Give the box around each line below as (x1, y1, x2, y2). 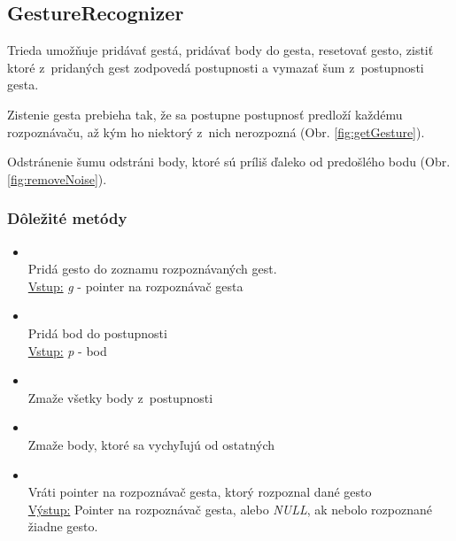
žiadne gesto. (27, 517, 98, 536)
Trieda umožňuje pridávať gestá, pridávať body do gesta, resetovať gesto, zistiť (7, 41, 434, 59)
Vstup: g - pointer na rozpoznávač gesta (27, 276, 243, 295)
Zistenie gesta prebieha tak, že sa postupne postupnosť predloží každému (7, 104, 403, 123)
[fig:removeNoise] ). (7, 169, 107, 188)
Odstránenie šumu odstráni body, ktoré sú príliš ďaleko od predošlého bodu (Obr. (7, 152, 451, 171)
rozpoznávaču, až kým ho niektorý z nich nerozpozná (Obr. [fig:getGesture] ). (7, 122, 425, 141)
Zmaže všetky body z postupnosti (27, 388, 213, 406)
